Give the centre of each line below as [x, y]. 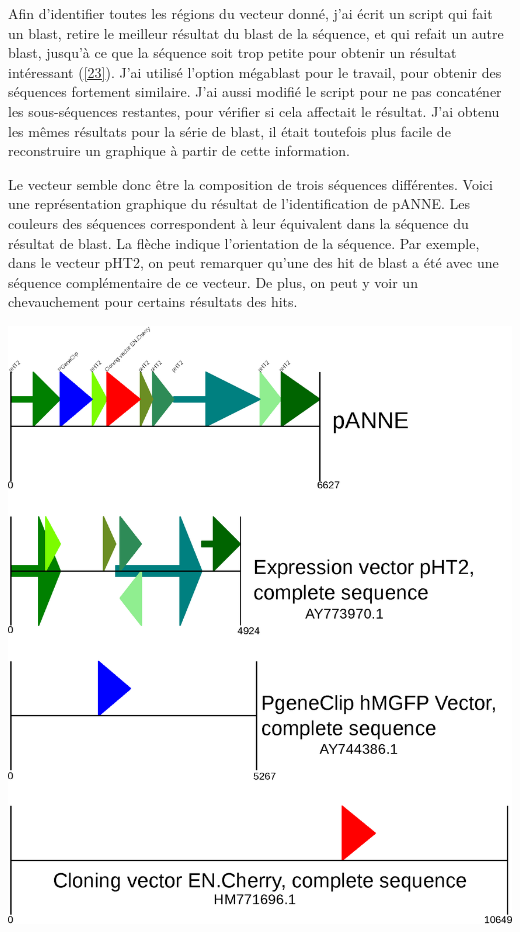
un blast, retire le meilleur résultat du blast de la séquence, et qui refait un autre [256, 32]
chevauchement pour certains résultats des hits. [153, 301]
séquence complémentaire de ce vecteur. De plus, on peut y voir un [213, 281]
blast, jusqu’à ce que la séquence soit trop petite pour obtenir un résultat [232, 52]
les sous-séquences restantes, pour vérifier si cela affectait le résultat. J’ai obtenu [254, 110]
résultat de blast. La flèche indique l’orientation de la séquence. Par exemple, [244, 242]
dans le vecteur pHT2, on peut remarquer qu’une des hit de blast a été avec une [253, 262]
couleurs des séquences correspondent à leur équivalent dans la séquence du [238, 222]
